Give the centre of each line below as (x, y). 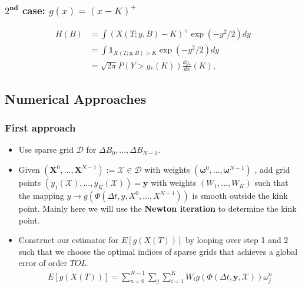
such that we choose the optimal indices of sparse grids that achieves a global (158, 251)
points (30, 183)
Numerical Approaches (76, 98)
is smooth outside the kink (240, 196)
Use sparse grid (46, 150)
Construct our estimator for (69, 240)
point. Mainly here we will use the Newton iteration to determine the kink (157, 208)
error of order (43, 263)
